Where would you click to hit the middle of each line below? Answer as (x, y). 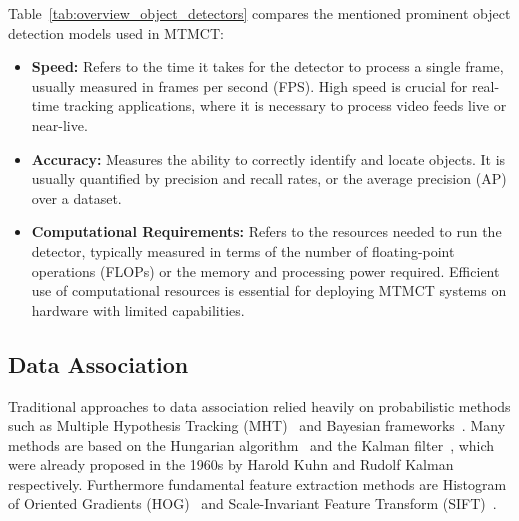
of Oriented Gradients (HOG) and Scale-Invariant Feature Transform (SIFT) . (252, 503)
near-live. (59, 124)
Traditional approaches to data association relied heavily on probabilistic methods (259, 405)
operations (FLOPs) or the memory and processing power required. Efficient (265, 270)
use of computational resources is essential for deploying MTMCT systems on (269, 290)
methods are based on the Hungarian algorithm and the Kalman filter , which (251, 444)
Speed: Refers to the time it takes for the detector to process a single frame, (267, 66)
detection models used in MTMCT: (116, 32)
